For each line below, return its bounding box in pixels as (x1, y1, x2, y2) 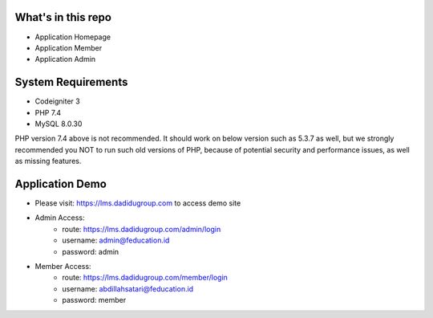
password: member (62, 296, 127, 305)
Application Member (34, 43, 103, 52)
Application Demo (14, 177, 107, 190)
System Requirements (14, 75, 128, 89)
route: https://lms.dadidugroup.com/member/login (62, 273, 229, 283)
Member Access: (34, 262, 91, 271)
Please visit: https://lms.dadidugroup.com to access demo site (34, 198, 241, 208)
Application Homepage (34, 32, 111, 42)
